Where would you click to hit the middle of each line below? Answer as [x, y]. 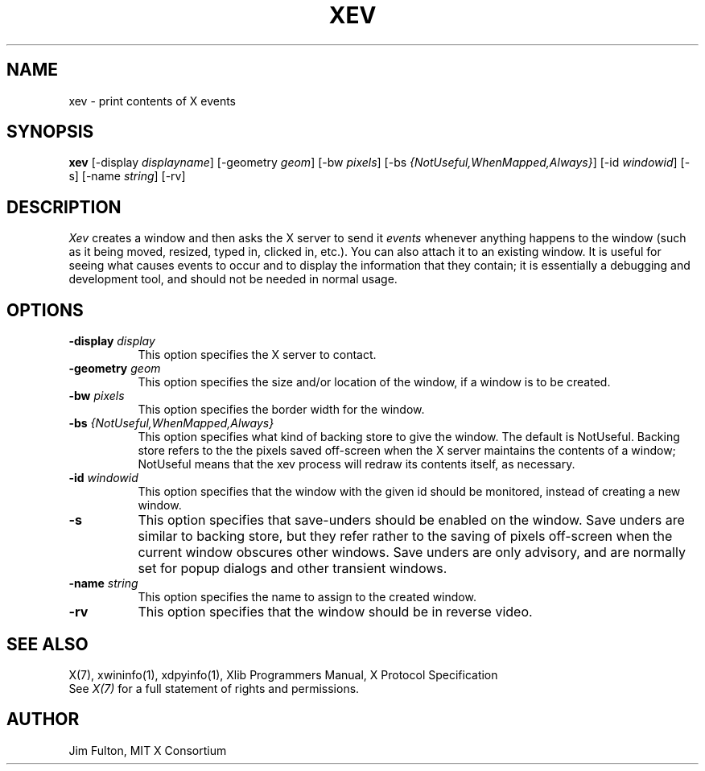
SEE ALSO [47, 644]
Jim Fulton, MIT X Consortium [148, 750]
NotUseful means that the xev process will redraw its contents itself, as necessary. [357, 464]
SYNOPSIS [50, 132]
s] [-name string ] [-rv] [127, 176]
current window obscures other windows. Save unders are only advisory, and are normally [412, 552]
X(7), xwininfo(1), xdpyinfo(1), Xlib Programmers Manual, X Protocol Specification [283, 674]
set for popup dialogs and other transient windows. [293, 569]
